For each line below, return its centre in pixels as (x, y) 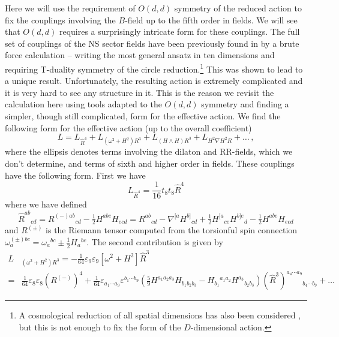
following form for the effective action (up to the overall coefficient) (128, 127)
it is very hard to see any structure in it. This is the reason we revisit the (139, 92)
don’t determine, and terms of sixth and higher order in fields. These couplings (150, 163)
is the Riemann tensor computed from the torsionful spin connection (172, 230)
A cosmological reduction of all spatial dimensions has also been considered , (160, 315)
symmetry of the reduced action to (238, 8)
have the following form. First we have (75, 175)
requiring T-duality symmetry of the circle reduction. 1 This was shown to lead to (154, 68)
